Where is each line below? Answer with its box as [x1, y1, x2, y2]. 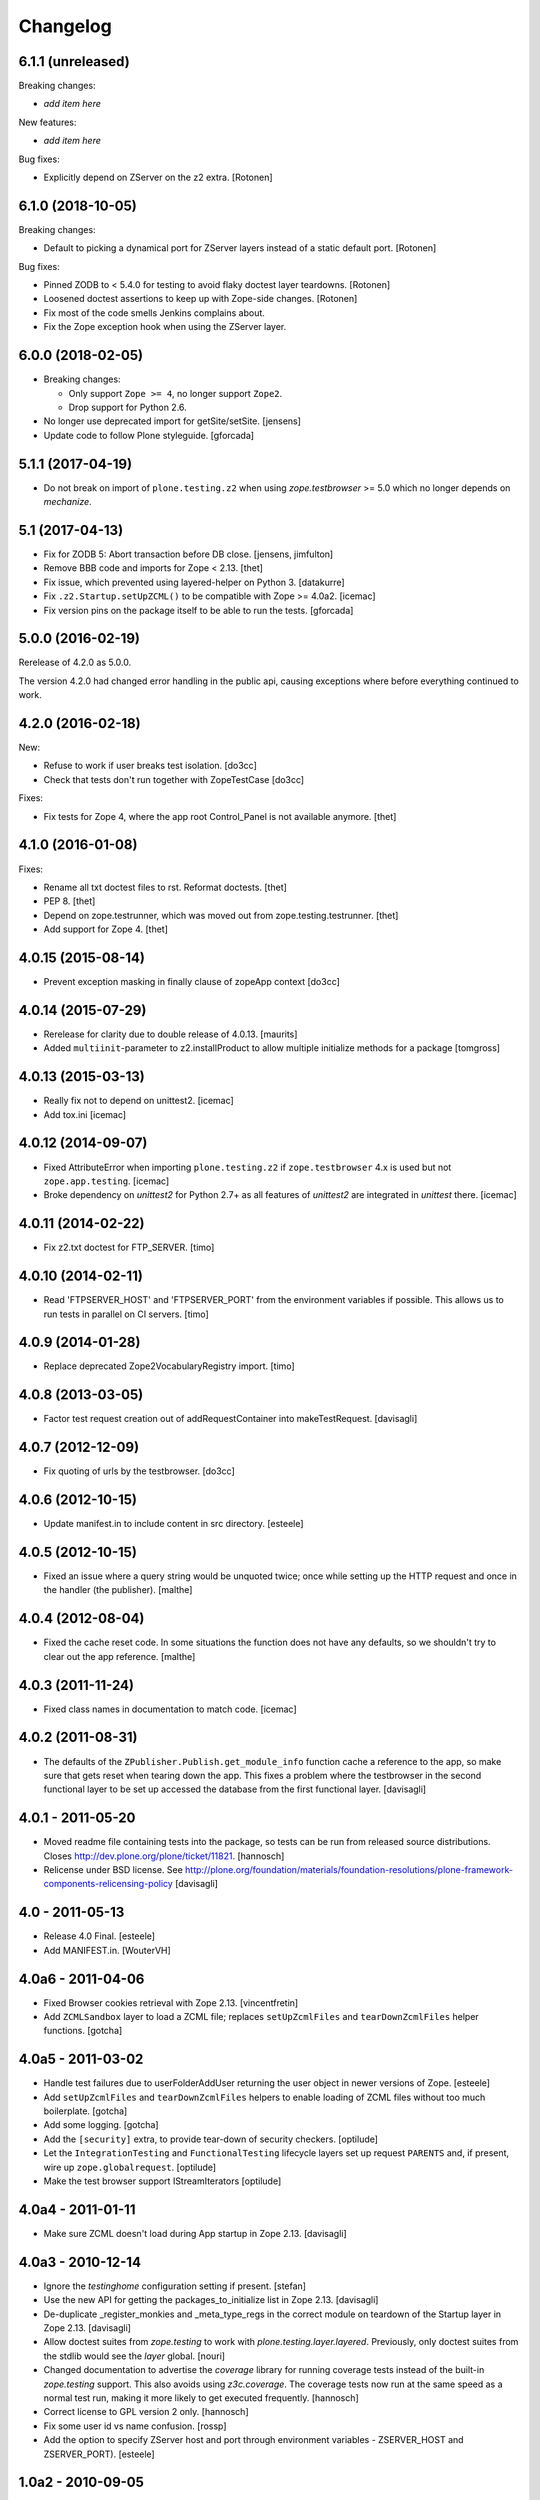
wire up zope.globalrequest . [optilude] [43, 2161, 217, 2173]
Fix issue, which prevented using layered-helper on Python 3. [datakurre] [43, 576, 345, 588]
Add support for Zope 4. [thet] [43, 923, 169, 935]
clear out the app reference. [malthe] [43, 1650, 196, 1662]
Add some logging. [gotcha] [43, 2119, 159, 2131]
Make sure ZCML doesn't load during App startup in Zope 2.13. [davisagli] [43, 2227, 347, 2239]
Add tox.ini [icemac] [43, 1108, 127, 1120]
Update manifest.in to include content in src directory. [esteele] [43, 1518, 304, 1530]
